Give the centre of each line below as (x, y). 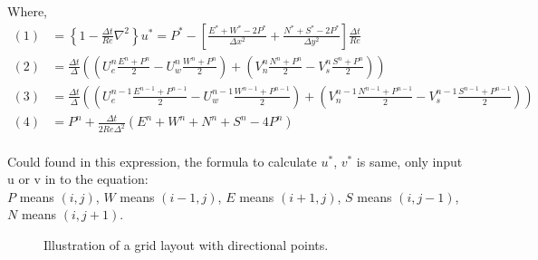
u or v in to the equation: (78, 179)
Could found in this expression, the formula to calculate (162, 161)
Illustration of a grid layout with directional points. (186, 245)
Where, (27, 11)
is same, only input (409, 161)
